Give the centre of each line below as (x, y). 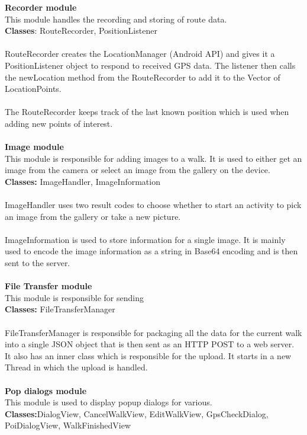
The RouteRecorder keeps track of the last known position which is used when (147, 112)
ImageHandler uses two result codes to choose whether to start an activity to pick (153, 205)
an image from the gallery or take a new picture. (93, 216)
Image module (34, 147)
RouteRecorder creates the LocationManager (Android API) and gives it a (140, 54)
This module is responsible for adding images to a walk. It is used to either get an (153, 158)
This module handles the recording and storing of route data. (116, 19)
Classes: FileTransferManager (60, 309)
